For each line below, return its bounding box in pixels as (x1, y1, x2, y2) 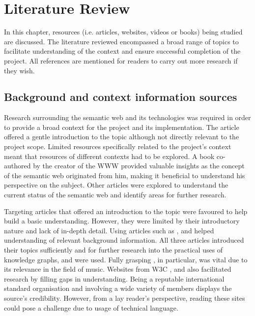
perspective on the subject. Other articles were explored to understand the (4, 180, 228, 190)
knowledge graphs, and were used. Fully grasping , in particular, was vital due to (4, 254, 248, 264)
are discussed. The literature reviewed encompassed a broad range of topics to (4, 36, 239, 46)
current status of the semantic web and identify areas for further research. (4, 190, 227, 200)
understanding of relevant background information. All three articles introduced (4, 235, 244, 245)
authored (4, 160, 31, 171)
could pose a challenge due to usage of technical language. (4, 302, 178, 313)
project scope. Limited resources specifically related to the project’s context (4, 141, 231, 152)
